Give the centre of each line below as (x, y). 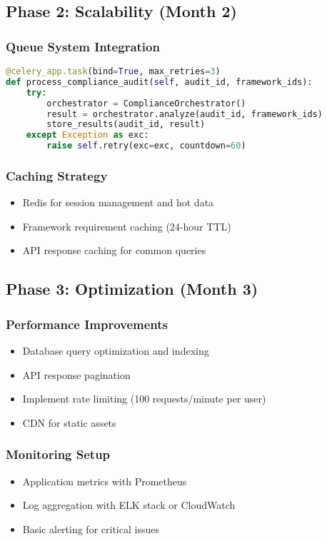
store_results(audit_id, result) (126, 125)
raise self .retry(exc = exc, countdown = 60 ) (146, 146)
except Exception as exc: (87, 135)
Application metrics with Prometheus (105, 481)
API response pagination (76, 374)
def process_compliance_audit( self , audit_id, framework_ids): (159, 82)
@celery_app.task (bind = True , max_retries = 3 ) (113, 71)
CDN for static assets (69, 422)
